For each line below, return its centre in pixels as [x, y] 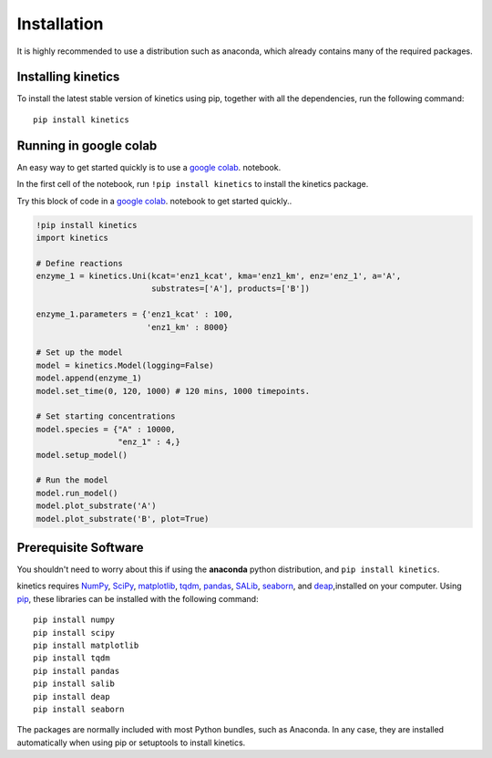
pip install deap [72, 696]
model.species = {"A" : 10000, [106, 429]
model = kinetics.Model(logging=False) [125, 365]
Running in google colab [87, 145]
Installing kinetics [68, 77]
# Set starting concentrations [106, 416]
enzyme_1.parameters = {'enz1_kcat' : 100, [135, 314]
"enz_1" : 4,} [149, 442]
